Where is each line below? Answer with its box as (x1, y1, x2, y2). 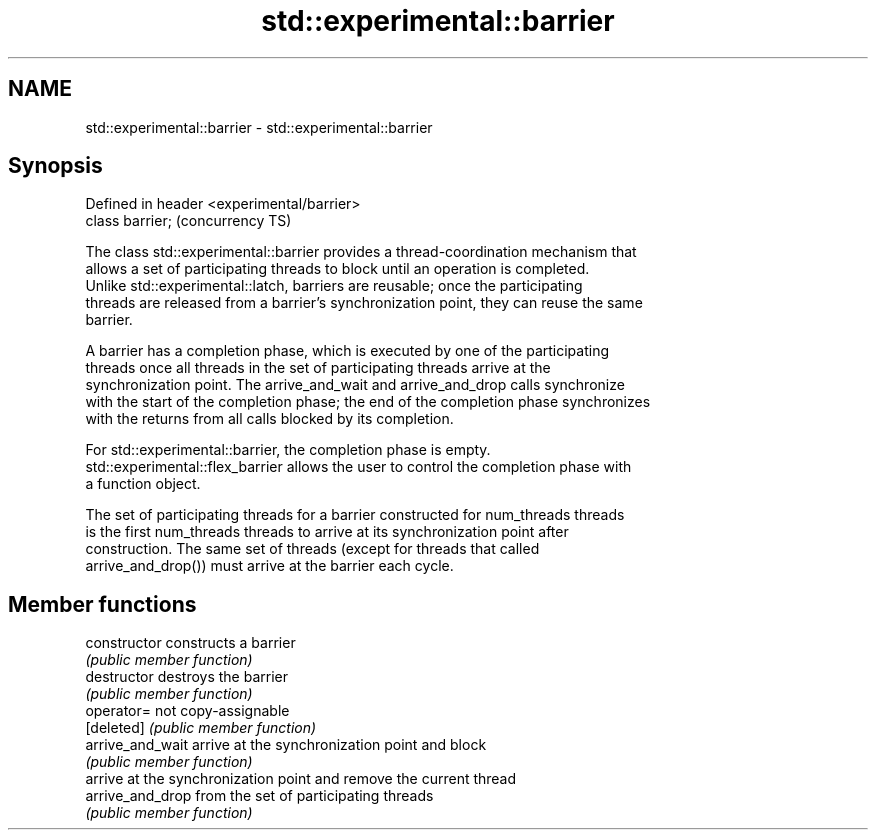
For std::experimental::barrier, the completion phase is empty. (85, 441, 491, 459)
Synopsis (8, 153, 103, 179)
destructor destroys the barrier (85, 668, 288, 686)
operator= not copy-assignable (85, 702, 290, 720)
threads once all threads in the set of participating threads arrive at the (85, 359, 551, 377)
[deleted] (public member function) (85, 719, 317, 737)
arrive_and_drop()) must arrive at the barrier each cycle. (85, 557, 454, 575)
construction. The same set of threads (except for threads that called (85, 540, 540, 558)
